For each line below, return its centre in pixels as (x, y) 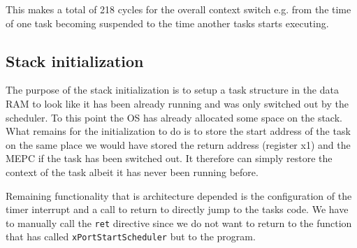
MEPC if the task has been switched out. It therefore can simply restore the (169, 158)
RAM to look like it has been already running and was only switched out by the (177, 103)
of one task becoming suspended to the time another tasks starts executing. (167, 23)
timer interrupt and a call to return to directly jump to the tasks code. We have (177, 209)
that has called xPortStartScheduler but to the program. (131, 236)
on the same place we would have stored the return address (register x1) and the (178, 144)
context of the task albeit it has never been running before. (132, 172)
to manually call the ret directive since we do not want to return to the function (179, 223)
